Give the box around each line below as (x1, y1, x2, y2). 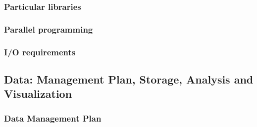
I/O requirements (4, 45, 76, 58)
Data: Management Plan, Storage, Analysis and (4, 71, 254, 86)
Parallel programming (4, 23, 93, 35)
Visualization (4, 86, 72, 101)
